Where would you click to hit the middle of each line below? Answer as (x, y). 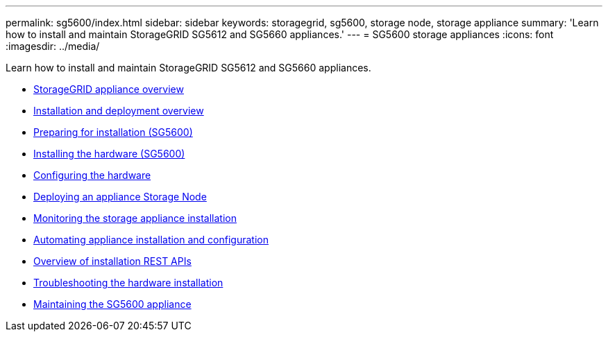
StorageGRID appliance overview (109, 89)
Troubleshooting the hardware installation (128, 283)
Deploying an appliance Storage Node (120, 197)
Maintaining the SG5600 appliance (112, 304)
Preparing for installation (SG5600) (113, 132)
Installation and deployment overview (119, 111)
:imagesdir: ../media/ (53, 46)
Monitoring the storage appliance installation (135, 218)
